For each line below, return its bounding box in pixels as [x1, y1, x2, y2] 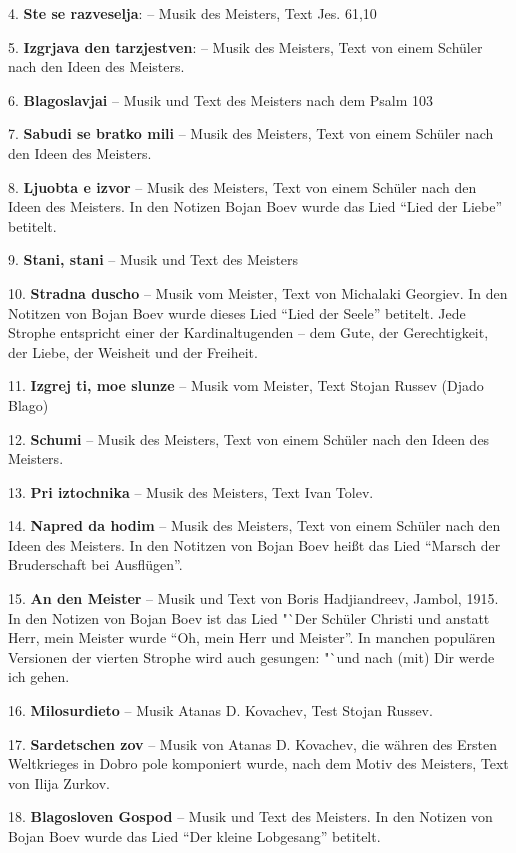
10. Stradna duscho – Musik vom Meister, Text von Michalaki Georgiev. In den [8, 282, 508, 303]
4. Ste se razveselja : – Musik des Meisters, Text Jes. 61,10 [8, 3, 377, 23]
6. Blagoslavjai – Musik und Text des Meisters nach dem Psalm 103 [8, 89, 434, 110]
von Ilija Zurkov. [8, 772, 110, 793]
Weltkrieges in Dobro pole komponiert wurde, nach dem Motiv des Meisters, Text [8, 753, 509, 774]
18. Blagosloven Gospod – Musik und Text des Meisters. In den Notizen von [8, 806, 493, 827]
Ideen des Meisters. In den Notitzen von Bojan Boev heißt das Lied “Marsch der [8, 534, 501, 555]
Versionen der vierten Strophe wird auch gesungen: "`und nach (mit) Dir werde [8, 646, 495, 667]
